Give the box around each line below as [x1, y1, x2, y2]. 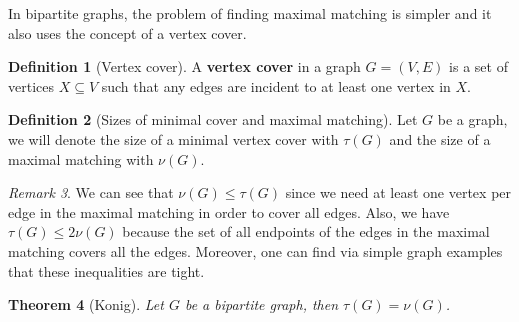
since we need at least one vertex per [285, 182, 512, 203]
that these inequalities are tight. [8, 260, 205, 281]
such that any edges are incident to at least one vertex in [101, 75, 451, 96]
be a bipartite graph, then [184, 294, 339, 315]
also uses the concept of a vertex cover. [8, 22, 247, 43]
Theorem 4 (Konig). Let [8, 294, 164, 315]
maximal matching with [8, 148, 154, 169]
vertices [8, 75, 54, 96]
